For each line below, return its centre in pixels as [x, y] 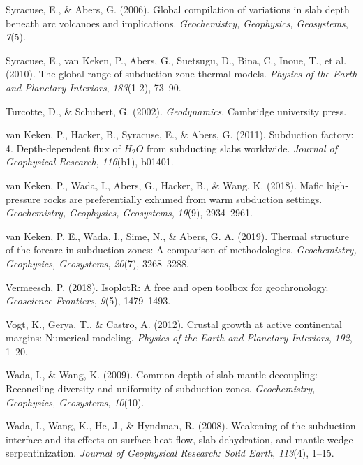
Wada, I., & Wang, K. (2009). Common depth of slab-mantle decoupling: [162, 375]
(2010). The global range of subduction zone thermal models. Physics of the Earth [181, 74]
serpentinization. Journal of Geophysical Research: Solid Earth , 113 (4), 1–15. [170, 453]
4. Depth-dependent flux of [63, 148]
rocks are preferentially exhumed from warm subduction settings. [183, 199]
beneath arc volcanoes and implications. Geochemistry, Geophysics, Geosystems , [177, 23]
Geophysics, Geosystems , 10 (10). [75, 402]
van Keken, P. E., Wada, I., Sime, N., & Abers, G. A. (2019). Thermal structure [177, 236]
